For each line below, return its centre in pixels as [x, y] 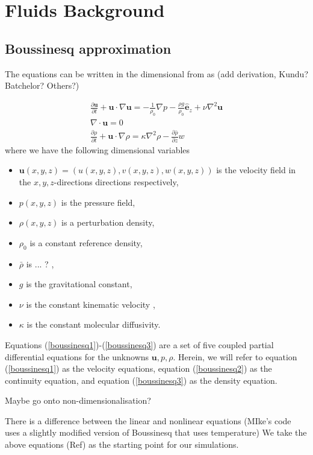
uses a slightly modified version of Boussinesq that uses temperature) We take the [156, 432]
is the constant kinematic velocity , [91, 304]
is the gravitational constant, [79, 284]
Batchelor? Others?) [42, 85]
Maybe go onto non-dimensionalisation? [78, 400]
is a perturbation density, [108, 222]
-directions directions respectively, [116, 181]
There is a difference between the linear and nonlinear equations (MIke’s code [148, 420]
